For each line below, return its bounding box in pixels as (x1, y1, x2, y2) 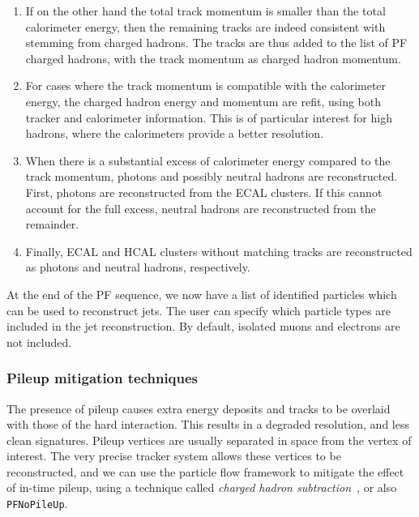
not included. (6, 333, 72, 350)
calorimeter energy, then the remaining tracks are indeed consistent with (25, 18, 386, 35)
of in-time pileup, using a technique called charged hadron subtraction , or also (6, 479, 397, 496)
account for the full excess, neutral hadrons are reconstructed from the (25, 199, 376, 216)
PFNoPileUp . (6, 495, 68, 512)
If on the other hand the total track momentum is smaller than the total (25, 2, 386, 19)
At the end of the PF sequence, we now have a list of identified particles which (6, 285, 397, 302)
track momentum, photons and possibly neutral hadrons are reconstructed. (25, 168, 398, 185)
